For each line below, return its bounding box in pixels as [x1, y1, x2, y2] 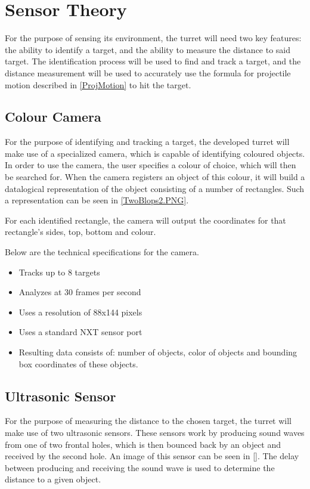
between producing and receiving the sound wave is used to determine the [5, 461, 275, 473]
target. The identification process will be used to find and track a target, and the [5, 55, 301, 67]
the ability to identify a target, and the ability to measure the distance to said [5, 43, 291, 55]
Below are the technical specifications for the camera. [5, 246, 199, 258]
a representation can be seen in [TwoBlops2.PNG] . [5, 194, 189, 206]
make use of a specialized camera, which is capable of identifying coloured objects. [5, 147, 305, 159]
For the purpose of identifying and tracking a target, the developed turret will [5, 135, 290, 148]
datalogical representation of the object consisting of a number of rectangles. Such [5, 182, 305, 194]
